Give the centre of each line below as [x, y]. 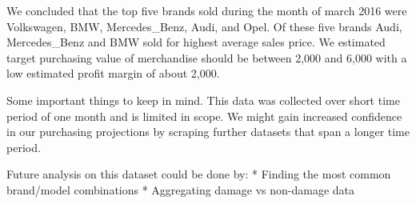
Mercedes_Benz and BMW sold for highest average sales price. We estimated [196, 42]
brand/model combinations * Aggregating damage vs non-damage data [181, 189]
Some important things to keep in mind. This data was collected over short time [203, 100]
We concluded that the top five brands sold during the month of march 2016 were [207, 10]
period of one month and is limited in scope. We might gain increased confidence [204, 116]
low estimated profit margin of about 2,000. [113, 73]
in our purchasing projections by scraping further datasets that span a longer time [208, 132]
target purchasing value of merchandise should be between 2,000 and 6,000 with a [207, 57]
